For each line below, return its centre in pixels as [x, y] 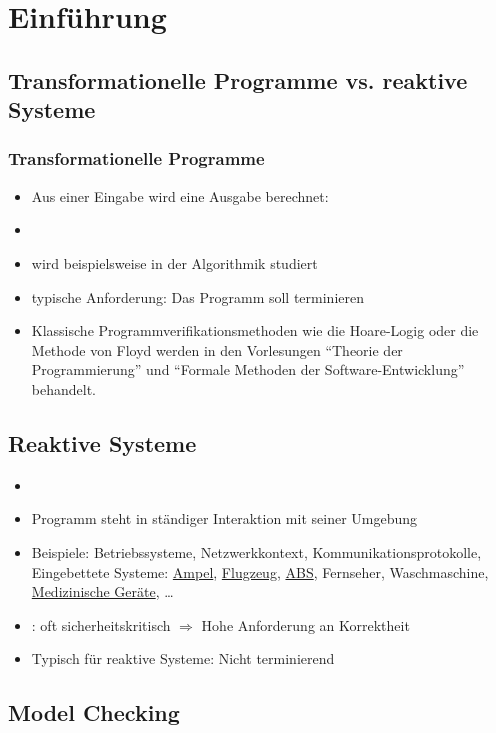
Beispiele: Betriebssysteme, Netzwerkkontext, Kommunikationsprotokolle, [256, 551]
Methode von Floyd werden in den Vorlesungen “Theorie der [217, 349]
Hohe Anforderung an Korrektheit [305, 624]
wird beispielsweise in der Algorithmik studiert [174, 262]
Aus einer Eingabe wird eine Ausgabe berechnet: [180, 195]
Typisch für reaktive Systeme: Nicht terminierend [183, 658]
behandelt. [63, 388]
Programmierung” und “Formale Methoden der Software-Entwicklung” [248, 369]
